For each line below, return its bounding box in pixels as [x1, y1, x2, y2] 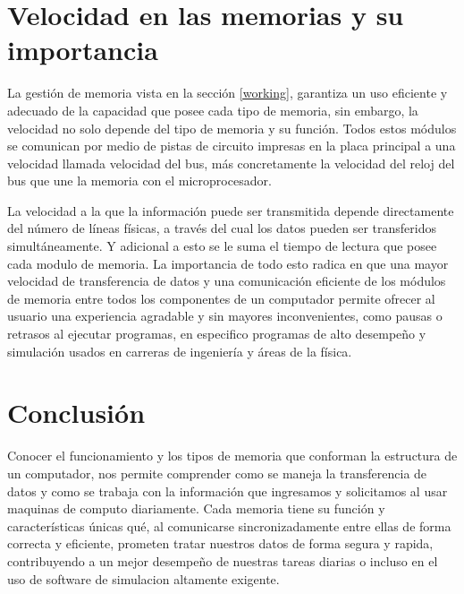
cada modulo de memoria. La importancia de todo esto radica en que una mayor [7, 254, 449, 272]
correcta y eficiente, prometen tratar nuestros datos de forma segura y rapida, [7, 534, 434, 553]
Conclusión [7, 394, 146, 431]
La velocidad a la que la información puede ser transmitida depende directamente [7, 201, 454, 220]
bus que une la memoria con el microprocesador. [7, 171, 272, 190]
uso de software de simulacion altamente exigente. [7, 569, 280, 588]
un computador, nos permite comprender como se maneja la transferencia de [7, 463, 427, 482]
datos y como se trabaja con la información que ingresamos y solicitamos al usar [7, 481, 448, 500]
